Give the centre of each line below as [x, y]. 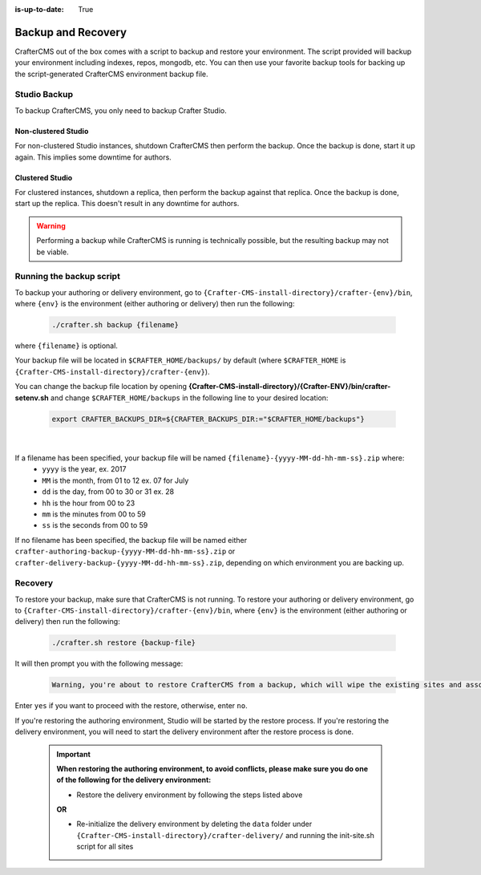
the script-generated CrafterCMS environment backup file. [111, 74]
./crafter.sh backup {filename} [115, 325]
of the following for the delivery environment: [134, 780]
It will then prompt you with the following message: [99, 664]
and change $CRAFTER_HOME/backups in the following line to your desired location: [190, 398]
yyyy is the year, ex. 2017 [84, 469]
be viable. [53, 252]
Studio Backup [44, 95]
